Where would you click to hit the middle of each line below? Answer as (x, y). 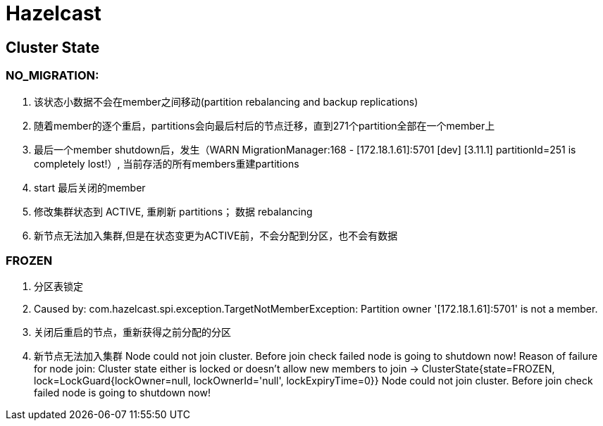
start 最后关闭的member (90, 187)
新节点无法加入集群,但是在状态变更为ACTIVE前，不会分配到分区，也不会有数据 (216, 235)
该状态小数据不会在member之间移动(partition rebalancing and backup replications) (226, 101)
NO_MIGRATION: (52, 76)
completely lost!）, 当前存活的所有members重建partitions (167, 163)
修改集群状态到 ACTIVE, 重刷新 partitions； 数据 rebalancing (173, 211)
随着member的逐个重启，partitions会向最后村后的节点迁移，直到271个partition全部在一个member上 (265, 125)
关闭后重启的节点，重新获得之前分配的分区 (132, 332)
